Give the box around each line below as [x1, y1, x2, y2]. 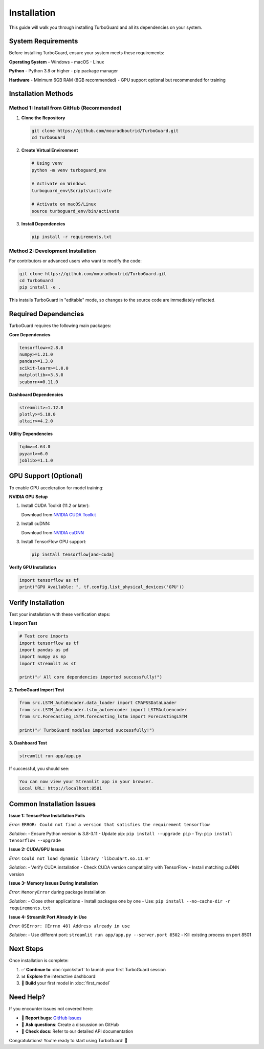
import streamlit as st [19, 660, 77, 666]
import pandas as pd [19, 647, 68, 653]
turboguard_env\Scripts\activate [31, 188, 112, 193]
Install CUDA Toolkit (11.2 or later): [21, 503, 90, 508]
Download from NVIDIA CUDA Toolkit [21, 511, 96, 518]
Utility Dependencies [9, 431, 53, 437]
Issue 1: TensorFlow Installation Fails [9, 812, 85, 818]
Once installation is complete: [9, 958, 68, 963]
